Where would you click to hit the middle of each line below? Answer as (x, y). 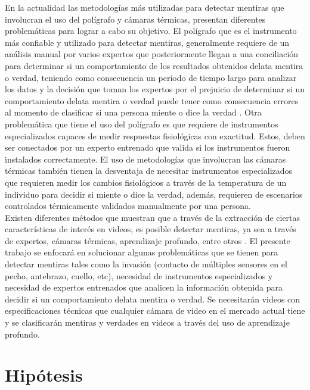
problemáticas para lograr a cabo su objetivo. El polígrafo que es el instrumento (151, 31)
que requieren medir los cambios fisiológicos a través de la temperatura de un (146, 182)
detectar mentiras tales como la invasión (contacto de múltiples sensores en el (146, 264)
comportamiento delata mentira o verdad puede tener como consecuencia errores (152, 100)
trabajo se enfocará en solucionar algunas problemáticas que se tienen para (142, 252)
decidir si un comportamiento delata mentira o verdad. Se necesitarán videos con (153, 299)
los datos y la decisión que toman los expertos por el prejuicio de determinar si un (155, 89)
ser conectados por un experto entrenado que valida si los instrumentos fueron (148, 147)
